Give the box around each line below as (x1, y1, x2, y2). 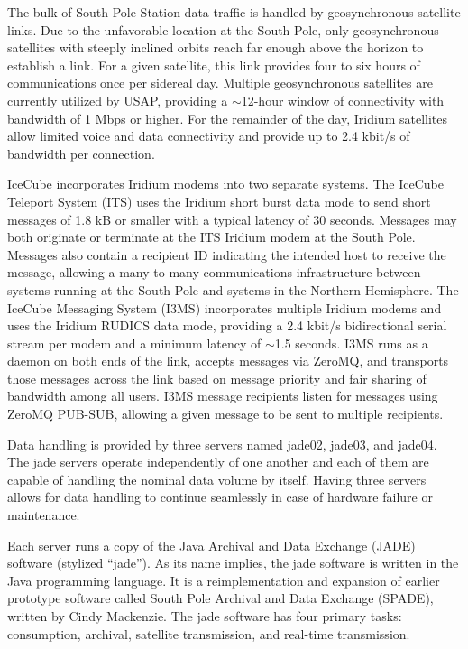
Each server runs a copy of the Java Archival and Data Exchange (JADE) (7, 535, 416, 554)
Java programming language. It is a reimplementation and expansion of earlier (7, 570, 440, 589)
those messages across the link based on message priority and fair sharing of (7, 368, 427, 387)
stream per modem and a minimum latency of (7, 333, 262, 352)
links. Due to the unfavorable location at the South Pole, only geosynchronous (7, 20, 439, 39)
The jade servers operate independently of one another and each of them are (7, 452, 429, 471)
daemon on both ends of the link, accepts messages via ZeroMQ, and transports (7, 351, 449, 370)
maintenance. (7, 505, 80, 524)
